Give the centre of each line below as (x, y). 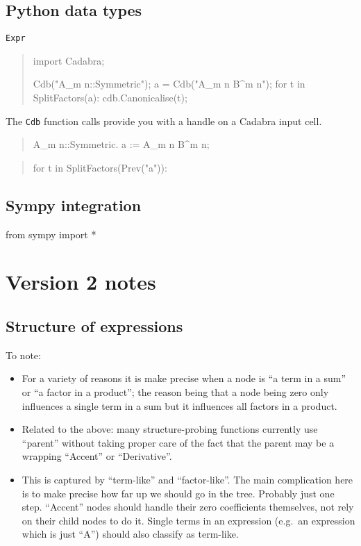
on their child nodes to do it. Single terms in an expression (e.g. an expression (188, 520)
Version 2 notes (81, 282)
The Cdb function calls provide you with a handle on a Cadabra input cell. (164, 121)
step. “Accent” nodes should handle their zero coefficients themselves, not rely (188, 507)
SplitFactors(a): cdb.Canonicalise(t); (110, 98)
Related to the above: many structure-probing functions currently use (170, 429)
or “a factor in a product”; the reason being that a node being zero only (175, 392)
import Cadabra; (69, 60)
